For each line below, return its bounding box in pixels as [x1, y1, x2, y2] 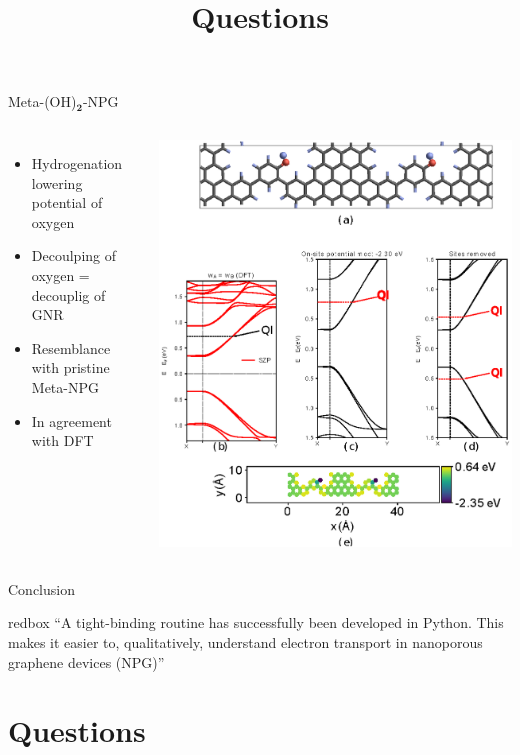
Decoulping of [31, 245, 117, 266]
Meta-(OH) [8, 91, 77, 112]
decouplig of [31, 284, 106, 305]
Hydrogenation [31, 152, 123, 173]
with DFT [31, 430, 94, 451]
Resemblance [31, 337, 111, 358]
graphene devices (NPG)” [8, 651, 165, 672]
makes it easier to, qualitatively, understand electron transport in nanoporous [8, 631, 483, 652]
